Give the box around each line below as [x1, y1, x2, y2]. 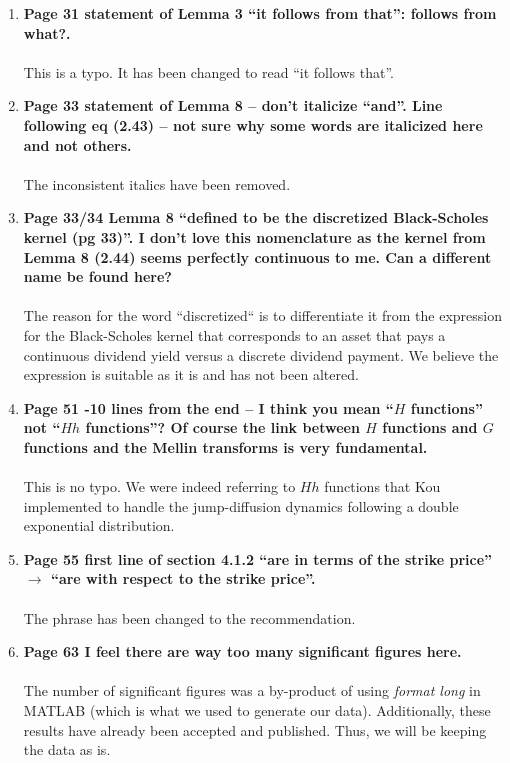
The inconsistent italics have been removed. [23, 173, 291, 194]
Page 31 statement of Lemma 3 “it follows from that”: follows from [23, 3, 497, 23]
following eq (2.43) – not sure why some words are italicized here [23, 114, 483, 135]
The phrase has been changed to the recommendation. [23, 607, 356, 628]
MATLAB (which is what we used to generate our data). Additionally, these [23, 700, 491, 720]
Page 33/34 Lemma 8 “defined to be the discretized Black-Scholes [23, 207, 489, 228]
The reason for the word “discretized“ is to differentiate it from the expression [23, 305, 502, 326]
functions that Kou [324, 476, 441, 497]
